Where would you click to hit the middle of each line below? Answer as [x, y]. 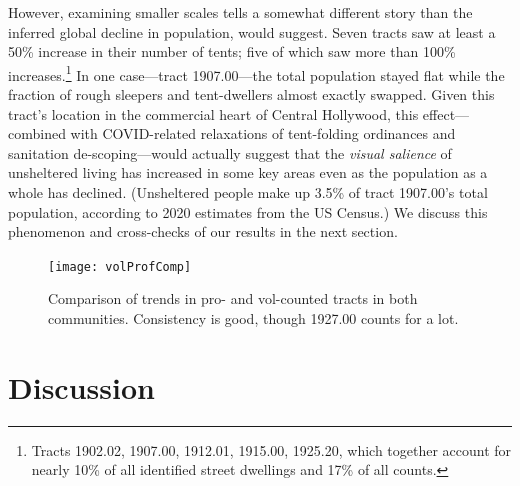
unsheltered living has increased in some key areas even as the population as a [248, 172]
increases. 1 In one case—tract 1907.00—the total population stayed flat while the [256, 73]
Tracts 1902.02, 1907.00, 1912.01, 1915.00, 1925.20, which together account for [271, 449]
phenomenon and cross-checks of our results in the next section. [203, 231]
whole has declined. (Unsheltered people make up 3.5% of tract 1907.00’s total [248, 192]
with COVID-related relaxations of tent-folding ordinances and [263, 133]
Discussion [81, 386]
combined [37, 133]
